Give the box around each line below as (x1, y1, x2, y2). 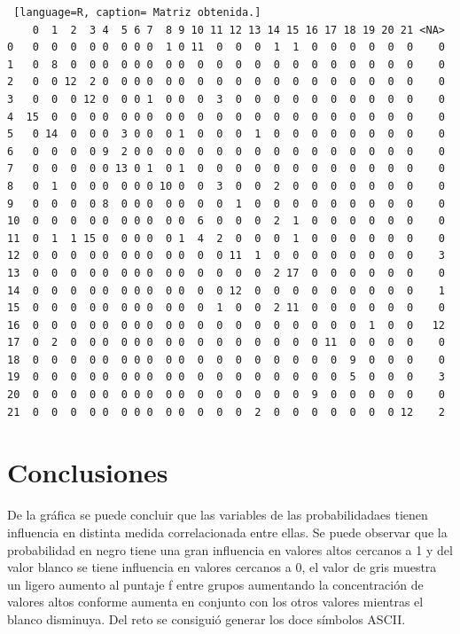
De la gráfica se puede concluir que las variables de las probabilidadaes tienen (7, 505, 428, 524)
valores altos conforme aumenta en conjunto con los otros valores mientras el (7, 592, 424, 611)
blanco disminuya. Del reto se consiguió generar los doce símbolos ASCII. (7, 609, 406, 628)
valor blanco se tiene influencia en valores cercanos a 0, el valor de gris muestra (7, 558, 437, 576)
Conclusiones (7, 454, 168, 490)
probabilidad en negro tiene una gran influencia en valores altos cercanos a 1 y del (7, 540, 453, 559)
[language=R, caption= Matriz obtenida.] (13, 6, 261, 19)
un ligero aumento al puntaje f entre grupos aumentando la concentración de (7, 575, 424, 593)
